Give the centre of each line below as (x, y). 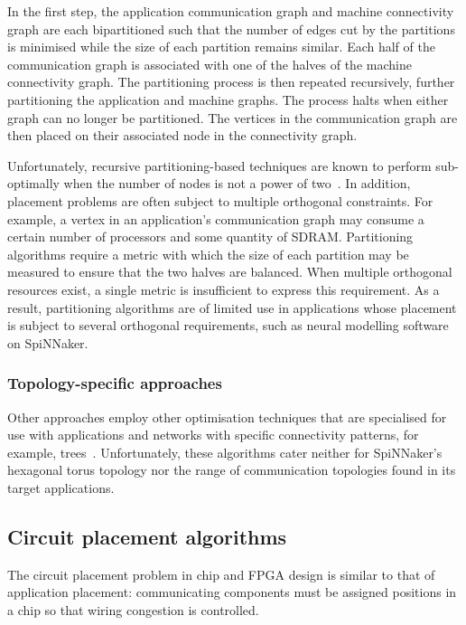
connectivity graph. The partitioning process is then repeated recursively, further (231, 82)
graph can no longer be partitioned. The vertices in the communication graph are (233, 117)
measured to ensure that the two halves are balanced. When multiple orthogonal (230, 272)
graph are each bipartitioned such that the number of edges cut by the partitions (231, 28)
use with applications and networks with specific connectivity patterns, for (213, 435)
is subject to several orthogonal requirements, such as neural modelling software (228, 325)
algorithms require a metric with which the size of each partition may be (208, 254)
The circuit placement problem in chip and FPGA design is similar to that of (221, 574)
